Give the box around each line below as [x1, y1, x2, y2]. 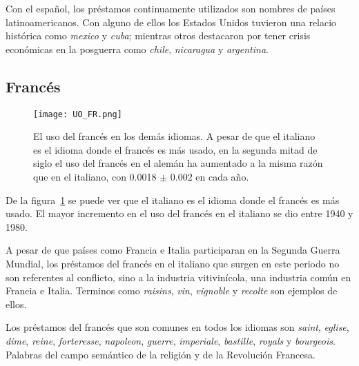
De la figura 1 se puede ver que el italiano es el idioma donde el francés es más [6, 192, 340, 207]
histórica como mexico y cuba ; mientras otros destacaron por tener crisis [6, 28, 311, 43]
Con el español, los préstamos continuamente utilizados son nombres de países [6, 1, 336, 15]
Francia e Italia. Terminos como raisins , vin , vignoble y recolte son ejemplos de [6, 283, 338, 298]
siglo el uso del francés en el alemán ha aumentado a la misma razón [33, 156, 323, 170]
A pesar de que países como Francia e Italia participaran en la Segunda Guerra [6, 243, 340, 257]
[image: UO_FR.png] [33, 109, 122, 119]
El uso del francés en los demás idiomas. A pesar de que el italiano [33, 129, 316, 143]
